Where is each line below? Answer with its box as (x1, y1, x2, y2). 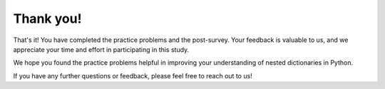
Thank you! (13, 11, 82, 26)
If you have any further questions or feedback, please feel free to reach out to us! (13, 71, 252, 80)
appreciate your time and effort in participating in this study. (13, 45, 190, 53)
